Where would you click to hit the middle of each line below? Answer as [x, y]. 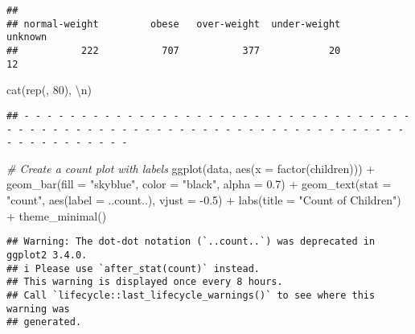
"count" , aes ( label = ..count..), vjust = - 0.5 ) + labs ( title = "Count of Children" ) [204, 200]
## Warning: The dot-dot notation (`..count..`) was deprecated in [191, 242]
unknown [27, 37]
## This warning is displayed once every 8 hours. [145, 282]
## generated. [44, 322]
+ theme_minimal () [57, 215]
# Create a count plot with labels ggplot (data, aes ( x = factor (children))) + [191, 168]
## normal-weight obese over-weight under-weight [174, 24]
